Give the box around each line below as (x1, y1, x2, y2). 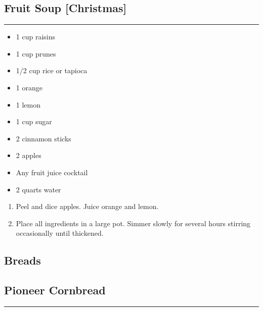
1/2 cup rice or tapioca (16, 65, 87, 76)
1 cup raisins (16, 31, 55, 42)
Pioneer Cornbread (4, 282, 106, 298)
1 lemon (16, 99, 41, 110)
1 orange (16, 82, 42, 92)
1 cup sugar (16, 116, 52, 127)
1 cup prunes (16, 48, 56, 59)
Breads (4, 252, 41, 268)
